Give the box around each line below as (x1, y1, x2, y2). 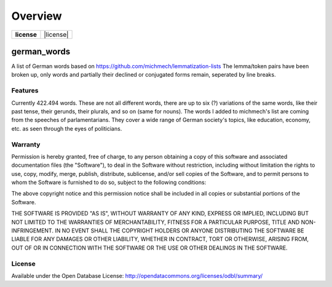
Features (11, 86, 39, 95)
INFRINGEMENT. (11, 227, 53, 234)
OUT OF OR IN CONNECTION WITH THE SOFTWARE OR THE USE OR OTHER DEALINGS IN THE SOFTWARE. (11, 244, 288, 251)
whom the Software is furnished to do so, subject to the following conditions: (11, 178, 207, 186)
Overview (11, 9, 62, 23)
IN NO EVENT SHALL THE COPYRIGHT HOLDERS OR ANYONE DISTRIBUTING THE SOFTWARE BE (54, 227, 304, 234)
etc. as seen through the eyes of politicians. (11, 124, 122, 132)
